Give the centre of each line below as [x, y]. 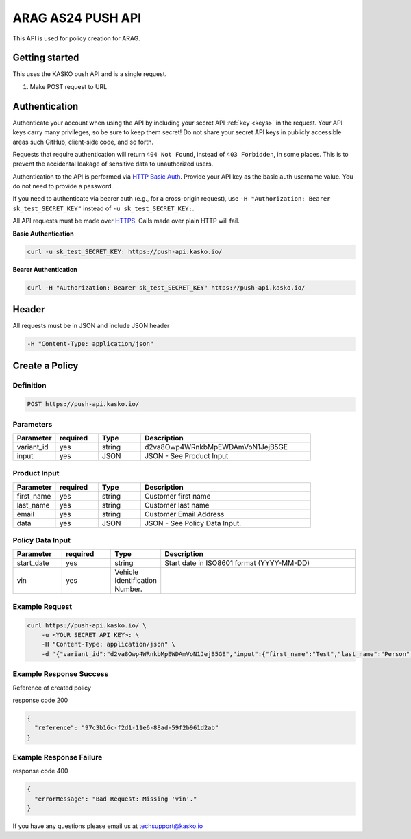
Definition [29, 386]
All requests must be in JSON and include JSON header [91, 326]
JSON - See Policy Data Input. [193, 523]
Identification [136, 581]
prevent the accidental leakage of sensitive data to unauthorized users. [113, 164]
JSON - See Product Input [186, 455]
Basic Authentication [43, 234]
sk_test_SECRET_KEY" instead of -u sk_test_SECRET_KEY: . [103, 208]
